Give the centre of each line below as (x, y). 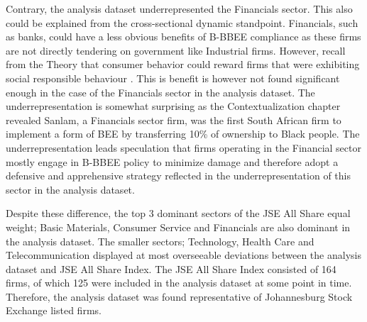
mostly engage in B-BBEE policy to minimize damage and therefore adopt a (172, 161)
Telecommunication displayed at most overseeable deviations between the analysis (183, 255)
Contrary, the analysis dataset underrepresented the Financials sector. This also (179, 9)
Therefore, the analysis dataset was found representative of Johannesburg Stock (179, 296)
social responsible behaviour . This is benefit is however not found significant (173, 78)
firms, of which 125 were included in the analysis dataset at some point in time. (179, 283)
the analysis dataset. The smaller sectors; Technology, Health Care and (160, 241)
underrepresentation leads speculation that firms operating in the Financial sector (183, 147)
